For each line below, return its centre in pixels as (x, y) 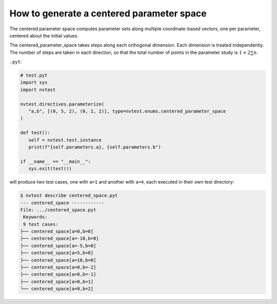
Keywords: (35, 217)
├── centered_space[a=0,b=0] (57, 231)
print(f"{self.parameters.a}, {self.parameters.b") (95, 147)
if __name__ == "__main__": (55, 161)
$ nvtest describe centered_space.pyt (69, 196)
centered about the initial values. (44, 35)
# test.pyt (34, 75)
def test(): (35, 133)
